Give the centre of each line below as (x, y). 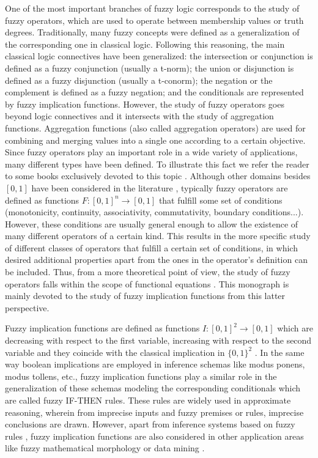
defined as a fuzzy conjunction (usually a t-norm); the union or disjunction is (150, 68)
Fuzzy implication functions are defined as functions (102, 328)
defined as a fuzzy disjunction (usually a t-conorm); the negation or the (139, 80)
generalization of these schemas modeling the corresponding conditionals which (153, 388)
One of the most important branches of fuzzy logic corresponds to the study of (152, 8)
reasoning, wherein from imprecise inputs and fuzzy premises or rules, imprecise (154, 412)
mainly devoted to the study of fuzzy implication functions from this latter (145, 296)
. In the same (279, 352)
